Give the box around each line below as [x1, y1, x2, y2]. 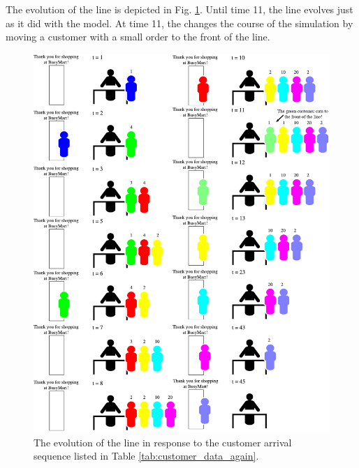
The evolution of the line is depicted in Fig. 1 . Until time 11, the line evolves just [6, 2, 353, 16]
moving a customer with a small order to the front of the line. [6, 29, 270, 44]
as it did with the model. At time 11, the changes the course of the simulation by [6, 15, 353, 30]
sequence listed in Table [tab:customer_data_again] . [34, 448, 259, 463]
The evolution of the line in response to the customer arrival [34, 435, 292, 449]
